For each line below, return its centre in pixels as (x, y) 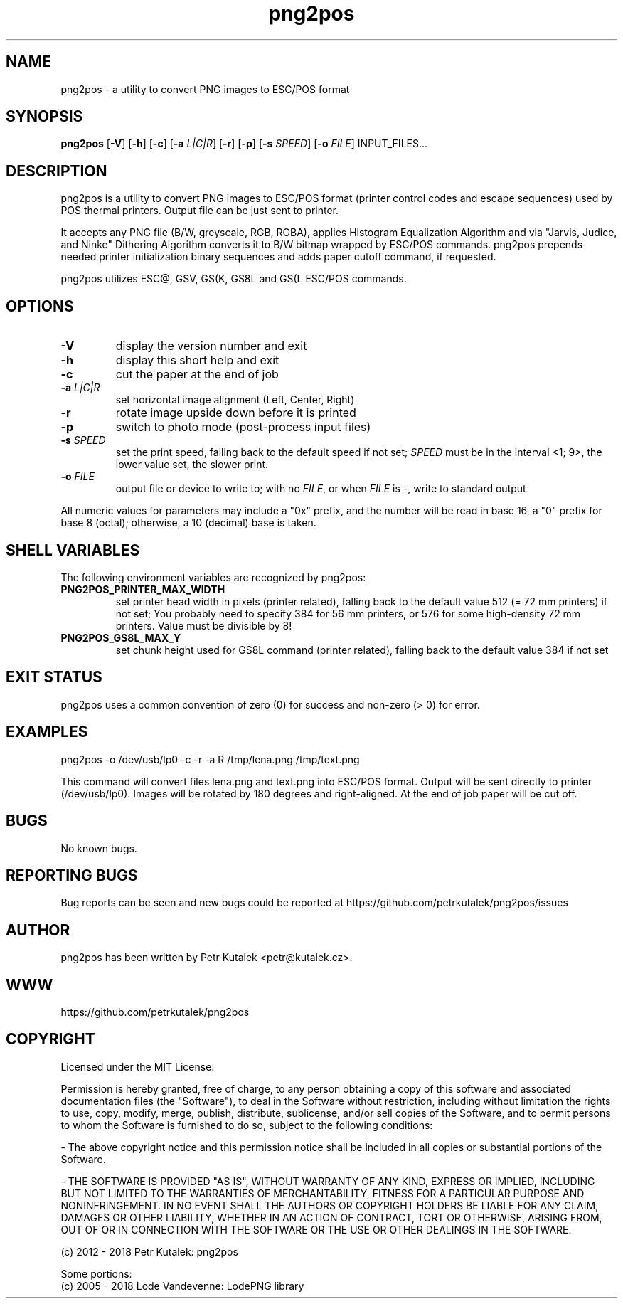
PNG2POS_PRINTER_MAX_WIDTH (143, 589)
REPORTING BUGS (72, 875)
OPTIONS (40, 306)
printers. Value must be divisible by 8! (204, 625)
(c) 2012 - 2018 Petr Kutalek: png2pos (149, 1251)
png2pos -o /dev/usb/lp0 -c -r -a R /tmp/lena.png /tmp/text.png (210, 759)
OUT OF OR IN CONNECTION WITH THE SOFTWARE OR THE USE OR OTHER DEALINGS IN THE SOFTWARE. (316, 1229)
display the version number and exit (211, 346)
